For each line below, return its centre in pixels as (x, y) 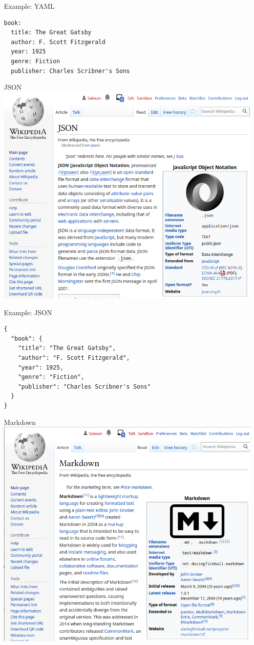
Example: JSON (28, 312)
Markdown (20, 422)
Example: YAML (29, 6)
